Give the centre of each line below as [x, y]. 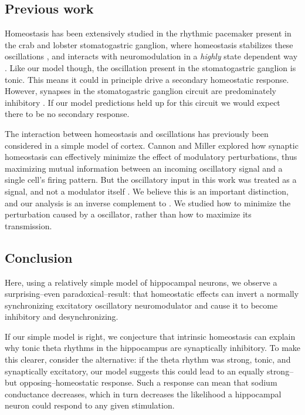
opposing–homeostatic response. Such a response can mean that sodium [148, 382]
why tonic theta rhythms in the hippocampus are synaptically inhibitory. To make [153, 348]
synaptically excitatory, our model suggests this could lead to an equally [135, 371]
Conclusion [39, 257]
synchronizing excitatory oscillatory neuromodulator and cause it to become [141, 305]
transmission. [28, 225]
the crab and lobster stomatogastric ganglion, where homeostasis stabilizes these [149, 44]
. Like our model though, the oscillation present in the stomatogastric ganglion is [150, 67]
